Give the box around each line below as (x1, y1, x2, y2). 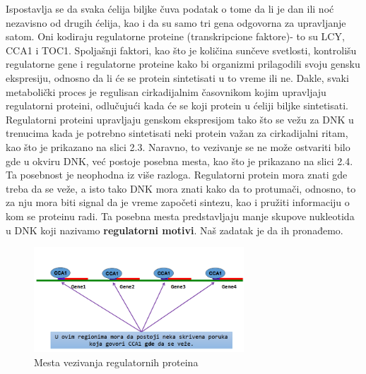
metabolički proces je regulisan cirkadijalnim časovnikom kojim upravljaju (6, 84, 326, 99)
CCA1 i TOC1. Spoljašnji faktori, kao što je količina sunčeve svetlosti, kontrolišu (6, 42, 357, 57)
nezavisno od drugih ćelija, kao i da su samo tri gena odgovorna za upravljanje (6, 15, 346, 30)
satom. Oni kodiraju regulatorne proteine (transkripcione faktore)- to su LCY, (6, 29, 345, 44)
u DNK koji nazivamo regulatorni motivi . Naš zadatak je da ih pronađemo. (6, 222, 343, 237)
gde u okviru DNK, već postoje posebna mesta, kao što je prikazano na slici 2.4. (6, 153, 353, 168)
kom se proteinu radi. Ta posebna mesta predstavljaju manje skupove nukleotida (6, 208, 355, 223)
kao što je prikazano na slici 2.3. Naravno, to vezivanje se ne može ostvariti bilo (6, 139, 350, 154)
